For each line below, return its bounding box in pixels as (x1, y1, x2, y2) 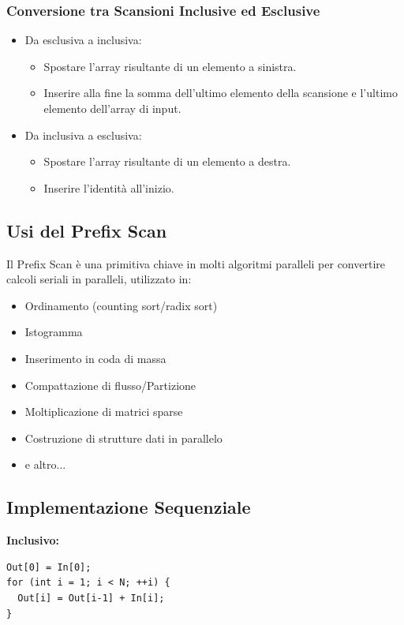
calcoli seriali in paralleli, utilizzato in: (6, 271, 192, 287)
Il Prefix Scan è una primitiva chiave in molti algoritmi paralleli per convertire (6, 255, 385, 271)
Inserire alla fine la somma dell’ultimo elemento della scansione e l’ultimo (43, 84, 398, 101)
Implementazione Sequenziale (6, 495, 251, 519)
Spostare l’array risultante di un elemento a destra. (43, 153, 291, 170)
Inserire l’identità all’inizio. (43, 179, 174, 196)
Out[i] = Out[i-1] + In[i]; (17, 592, 165, 604)
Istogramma (24, 324, 83, 340)
